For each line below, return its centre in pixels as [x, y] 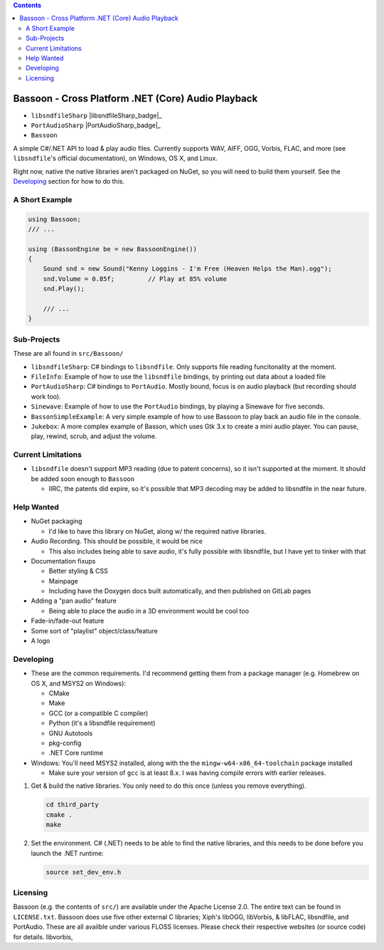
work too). [46, 396]
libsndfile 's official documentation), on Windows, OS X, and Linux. [116, 158]
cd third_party [72, 805]
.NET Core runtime [76, 753]
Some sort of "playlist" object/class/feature [94, 630]
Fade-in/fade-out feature [68, 621]
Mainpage [63, 581]
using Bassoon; [54, 219]
